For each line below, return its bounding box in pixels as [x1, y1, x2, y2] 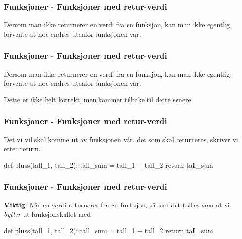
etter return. [4, 143, 41, 154]
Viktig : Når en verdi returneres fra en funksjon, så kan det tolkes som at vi [4, 199, 230, 209]
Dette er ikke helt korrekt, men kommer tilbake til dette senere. [4, 94, 193, 104]
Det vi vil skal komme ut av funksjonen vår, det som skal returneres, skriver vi [4, 134, 238, 144]
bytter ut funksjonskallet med [4, 209, 91, 219]
